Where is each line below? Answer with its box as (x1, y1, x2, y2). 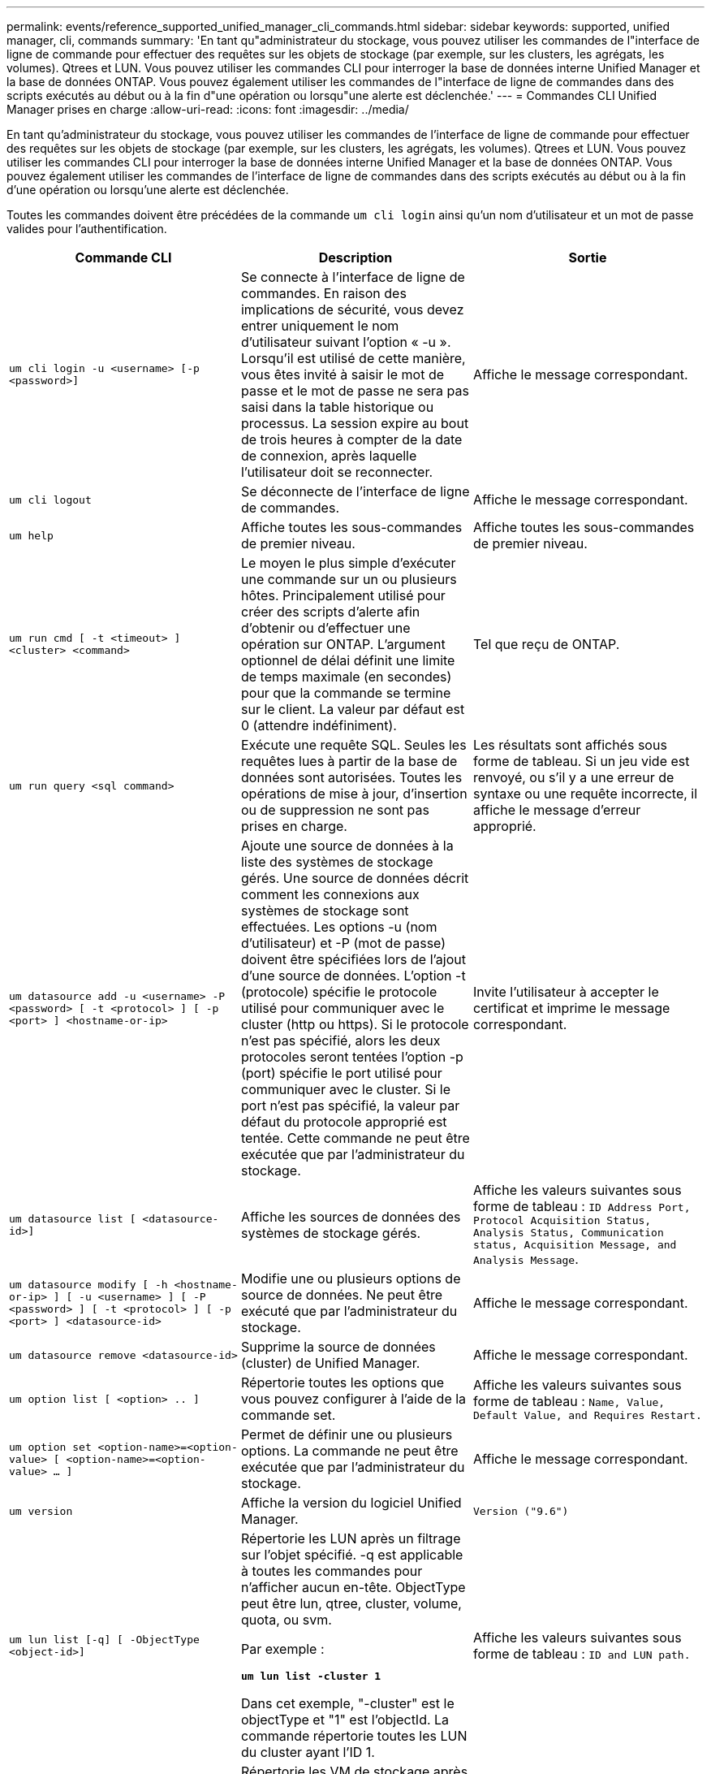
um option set (9, 1440, 92, 1453)
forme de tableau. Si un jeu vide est (472, 753, 690, 769)
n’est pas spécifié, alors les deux (240, 1032, 441, 1049)
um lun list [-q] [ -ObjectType (9, 1633, 200, 1646)
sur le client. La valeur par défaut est (240, 701, 465, 717)
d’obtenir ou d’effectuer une (240, 620, 411, 636)
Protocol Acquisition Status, (472, 1214, 652, 1227)
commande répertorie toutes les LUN (240, 1728, 468, 1744)
